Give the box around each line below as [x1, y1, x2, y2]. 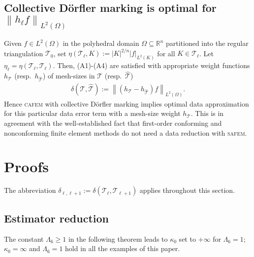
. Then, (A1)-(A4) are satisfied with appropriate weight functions [53, 60, 250, 71]
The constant [4, 233, 44, 244]
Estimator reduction [4, 210, 109, 225]
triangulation [4, 48, 43, 58]
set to [179, 233, 196, 244]
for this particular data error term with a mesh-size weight [4, 108, 181, 118]
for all [157, 48, 175, 58]
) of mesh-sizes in [42, 71, 95, 81]
